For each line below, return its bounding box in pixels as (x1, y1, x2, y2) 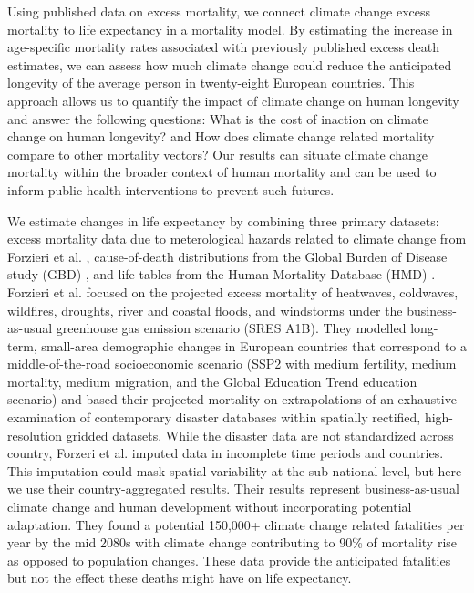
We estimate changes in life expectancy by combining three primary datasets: (7, 211, 439, 230)
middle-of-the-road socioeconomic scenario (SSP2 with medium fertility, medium (7, 354, 457, 373)
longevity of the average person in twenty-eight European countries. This (7, 73, 415, 92)
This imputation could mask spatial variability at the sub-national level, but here (7, 461, 462, 480)
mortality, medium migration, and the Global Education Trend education (7, 371, 417, 390)
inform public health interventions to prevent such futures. (7, 180, 335, 199)
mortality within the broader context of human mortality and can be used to (7, 162, 437, 182)
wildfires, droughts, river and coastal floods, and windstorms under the (7, 300, 403, 319)
